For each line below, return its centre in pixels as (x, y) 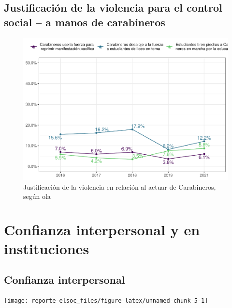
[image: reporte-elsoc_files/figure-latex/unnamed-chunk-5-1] (106, 300)
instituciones (47, 249)
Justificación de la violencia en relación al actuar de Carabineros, (120, 186)
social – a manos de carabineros (85, 22)
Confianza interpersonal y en (102, 230)
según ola (37, 196)
